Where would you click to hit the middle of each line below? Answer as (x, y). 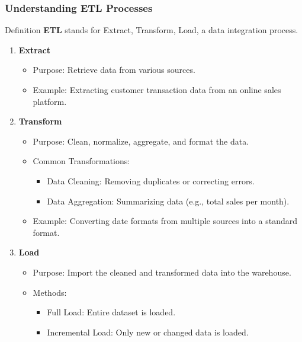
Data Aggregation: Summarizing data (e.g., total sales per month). (168, 201)
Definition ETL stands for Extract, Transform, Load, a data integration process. (152, 30)
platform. (50, 101)
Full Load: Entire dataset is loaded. (111, 312)
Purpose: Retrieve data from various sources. (114, 70)
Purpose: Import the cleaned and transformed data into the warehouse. (162, 272)
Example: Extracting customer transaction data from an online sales (157, 90)
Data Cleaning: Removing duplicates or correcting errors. (151, 180)
